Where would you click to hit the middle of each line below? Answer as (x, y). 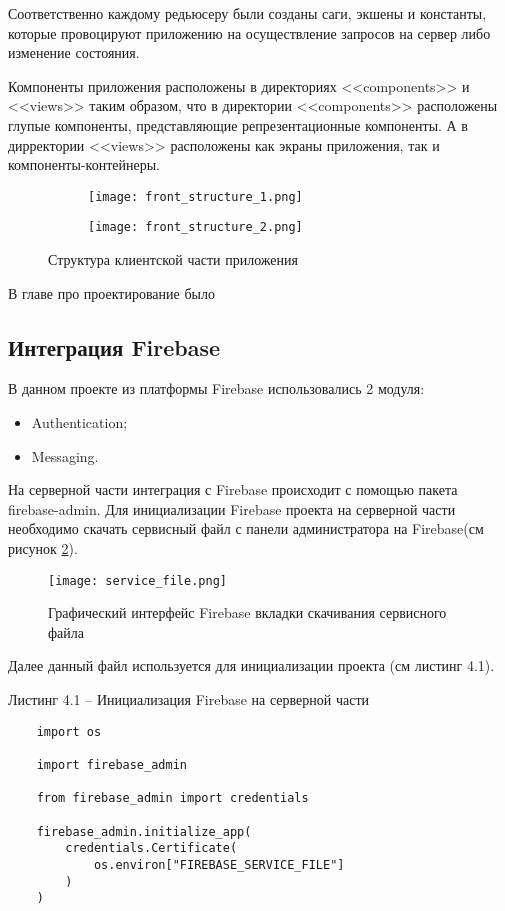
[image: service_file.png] (137, 580)
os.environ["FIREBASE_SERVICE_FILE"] (219, 864)
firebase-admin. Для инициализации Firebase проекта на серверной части (232, 508)
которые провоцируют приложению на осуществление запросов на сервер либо (249, 32)
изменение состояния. (74, 52)
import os (69, 731)
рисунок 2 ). (43, 548)
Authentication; (79, 422)
